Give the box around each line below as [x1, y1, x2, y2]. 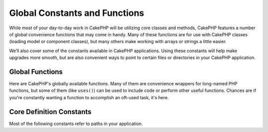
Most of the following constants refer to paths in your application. [9, 121, 143, 127]
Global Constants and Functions [9, 7, 144, 18]
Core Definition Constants [9, 107, 92, 116]
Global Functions [9, 67, 63, 76]
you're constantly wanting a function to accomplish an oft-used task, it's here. [9, 94, 169, 100]
